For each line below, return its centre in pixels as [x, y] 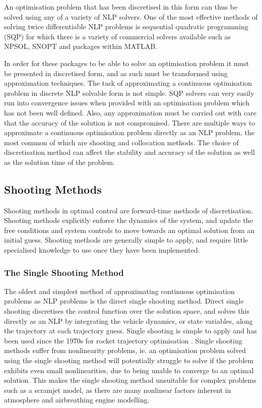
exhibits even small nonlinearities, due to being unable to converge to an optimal [129, 370]
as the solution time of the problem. [59, 162]
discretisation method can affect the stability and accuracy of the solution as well [129, 152]
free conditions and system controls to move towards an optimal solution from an [129, 230]
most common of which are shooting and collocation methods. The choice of [121, 142]
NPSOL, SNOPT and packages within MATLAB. [81, 46]
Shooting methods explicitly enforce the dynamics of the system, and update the [128, 220]
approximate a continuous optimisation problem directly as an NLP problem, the [129, 132]
